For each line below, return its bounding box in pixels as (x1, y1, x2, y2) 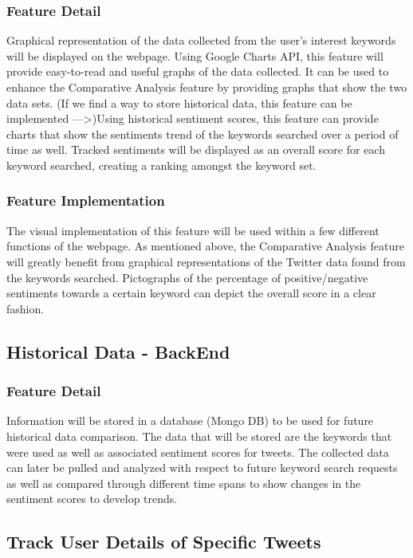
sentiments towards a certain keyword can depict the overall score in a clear (6, 285, 376, 301)
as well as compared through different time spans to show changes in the (6, 474, 361, 491)
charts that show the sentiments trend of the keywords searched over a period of (6, 125, 399, 142)
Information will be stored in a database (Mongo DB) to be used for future (6, 412, 374, 429)
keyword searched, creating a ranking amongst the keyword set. (6, 156, 317, 173)
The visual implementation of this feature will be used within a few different (6, 222, 380, 238)
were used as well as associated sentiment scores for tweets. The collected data (6, 443, 389, 460)
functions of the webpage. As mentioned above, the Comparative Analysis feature (6, 238, 404, 254)
